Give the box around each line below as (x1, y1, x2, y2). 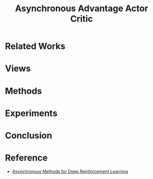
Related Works (5, 41, 66, 52)
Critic (70, 13, 93, 24)
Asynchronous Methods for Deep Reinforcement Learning (12, 168, 128, 174)
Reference (5, 152, 48, 163)
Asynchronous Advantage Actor (15, 3, 149, 14)
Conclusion (5, 130, 52, 141)
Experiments (5, 108, 58, 119)
